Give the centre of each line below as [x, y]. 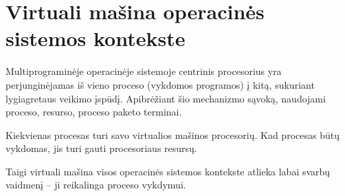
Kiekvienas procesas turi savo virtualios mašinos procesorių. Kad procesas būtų [172, 134]
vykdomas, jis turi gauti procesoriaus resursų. [101, 148]
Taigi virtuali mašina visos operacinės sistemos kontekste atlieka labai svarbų [168, 171]
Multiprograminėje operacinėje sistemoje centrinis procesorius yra [144, 71]
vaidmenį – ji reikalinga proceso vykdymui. [96, 185]
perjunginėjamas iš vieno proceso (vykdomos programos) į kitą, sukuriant [160, 84]
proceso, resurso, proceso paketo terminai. [94, 112]
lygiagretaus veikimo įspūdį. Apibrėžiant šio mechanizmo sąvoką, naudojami [166, 98]
